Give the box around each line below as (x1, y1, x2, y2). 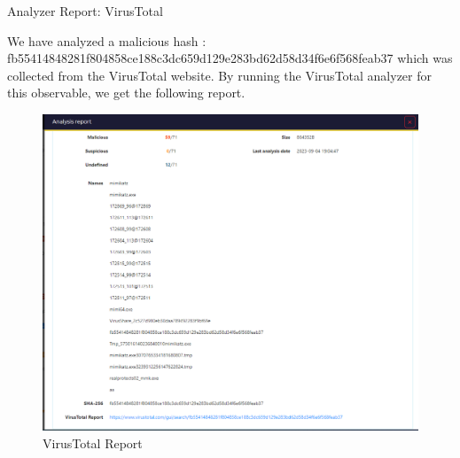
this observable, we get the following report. (7, 83, 246, 102)
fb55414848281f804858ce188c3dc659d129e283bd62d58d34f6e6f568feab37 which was (7, 49, 453, 67)
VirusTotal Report (43, 433, 143, 452)
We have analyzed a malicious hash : (7, 31, 207, 50)
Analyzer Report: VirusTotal (7, 2, 163, 19)
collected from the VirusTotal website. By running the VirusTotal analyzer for (7, 66, 433, 84)
